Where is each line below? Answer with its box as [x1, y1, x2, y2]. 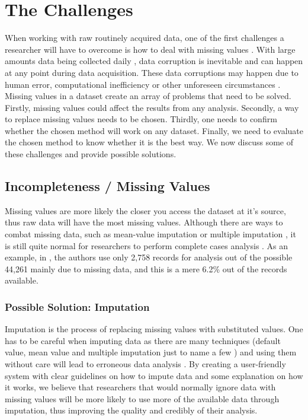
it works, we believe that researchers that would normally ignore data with [5, 381, 276, 393]
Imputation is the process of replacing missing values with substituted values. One [5, 323, 303, 335]
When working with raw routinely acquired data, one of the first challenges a [5, 31, 284, 44]
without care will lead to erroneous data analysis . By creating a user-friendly [5, 358, 286, 370]
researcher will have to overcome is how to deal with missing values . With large [5, 43, 296, 55]
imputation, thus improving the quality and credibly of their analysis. [5, 404, 258, 416]
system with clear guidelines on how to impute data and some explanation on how [5, 369, 303, 381]
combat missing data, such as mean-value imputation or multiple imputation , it [5, 228, 296, 240]
